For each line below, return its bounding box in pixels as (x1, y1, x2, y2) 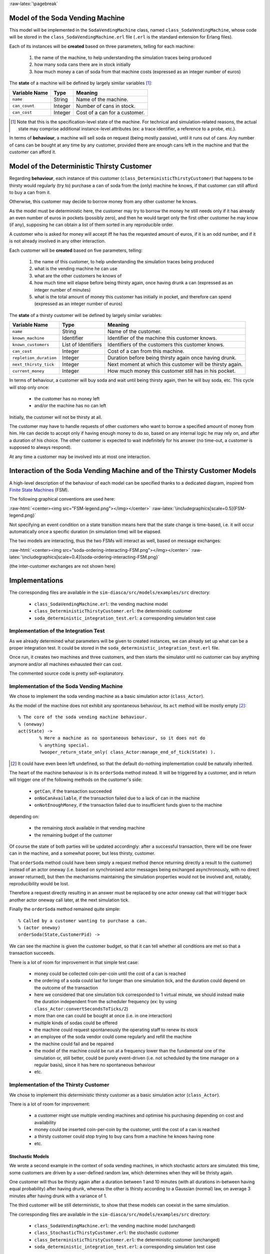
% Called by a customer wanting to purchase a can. (18, 918, 147, 923)
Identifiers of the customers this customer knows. (107, 341, 224, 348)
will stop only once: (9, 384, 49, 390)
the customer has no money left (34, 395, 100, 401)
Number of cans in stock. (75, 102, 136, 109)
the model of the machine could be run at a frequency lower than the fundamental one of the (34, 1048, 225, 1054)
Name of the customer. (107, 328, 162, 335)
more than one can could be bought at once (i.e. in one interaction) (34, 1013, 172, 1019)
